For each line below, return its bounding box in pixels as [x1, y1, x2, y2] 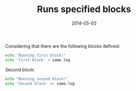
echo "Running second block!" [5, 76, 68, 81]
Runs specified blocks [36, 4, 131, 15]
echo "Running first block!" [5, 53, 66, 58]
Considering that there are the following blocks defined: [5, 43, 120, 49]
